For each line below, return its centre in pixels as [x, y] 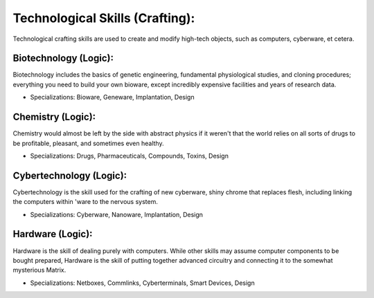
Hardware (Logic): [53, 234]
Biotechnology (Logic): [63, 58]
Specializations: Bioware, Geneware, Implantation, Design [112, 97]
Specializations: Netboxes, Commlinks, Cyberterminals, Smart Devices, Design [143, 283]
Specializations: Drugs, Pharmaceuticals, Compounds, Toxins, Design [129, 156]
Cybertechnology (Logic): [70, 175]
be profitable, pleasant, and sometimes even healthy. [88, 143]
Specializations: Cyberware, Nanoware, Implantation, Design [117, 214]
